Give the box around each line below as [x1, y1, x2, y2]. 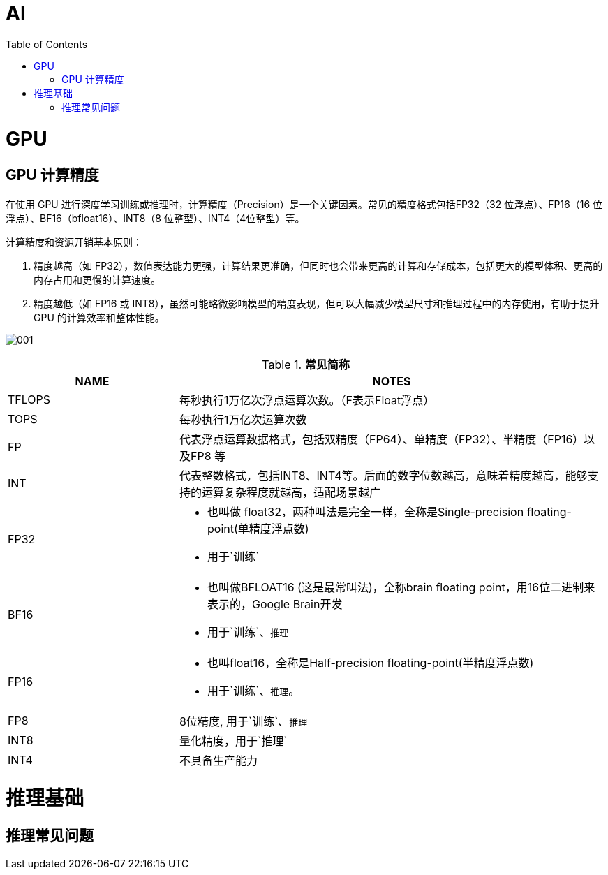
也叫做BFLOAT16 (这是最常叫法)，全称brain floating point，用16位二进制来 [207, 580, 595, 594]
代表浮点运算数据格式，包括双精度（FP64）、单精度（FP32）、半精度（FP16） [179, 432, 584, 446]
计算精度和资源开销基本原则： [6, 235, 142, 248]
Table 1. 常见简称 [262, 357, 350, 372]
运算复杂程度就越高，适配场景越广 [201, 485, 380, 499]
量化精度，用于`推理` [179, 733, 288, 748]
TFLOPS [8, 392, 51, 406]
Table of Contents [6, 38, 88, 50]
